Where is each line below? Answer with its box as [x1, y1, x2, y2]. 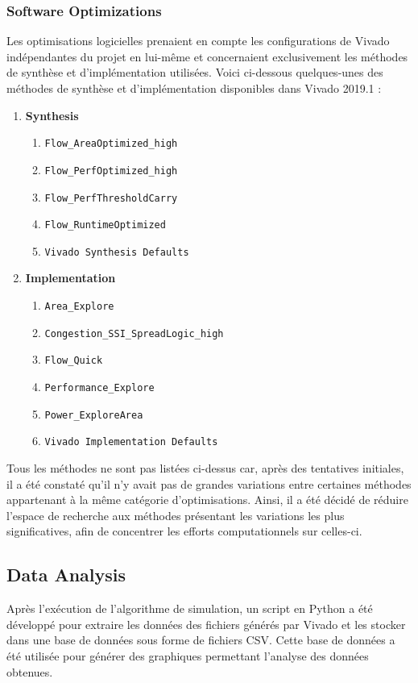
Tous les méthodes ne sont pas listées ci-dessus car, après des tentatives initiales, [6, 460, 404, 476]
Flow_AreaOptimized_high [44, 138, 178, 150]
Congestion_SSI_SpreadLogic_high [44, 327, 224, 339]
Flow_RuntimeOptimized [44, 219, 166, 231]
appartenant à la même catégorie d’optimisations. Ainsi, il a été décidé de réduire [6, 491, 408, 508]
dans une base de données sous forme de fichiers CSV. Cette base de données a [6, 631, 395, 648]
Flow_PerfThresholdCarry [44, 192, 178, 204]
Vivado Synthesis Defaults [44, 246, 189, 258]
